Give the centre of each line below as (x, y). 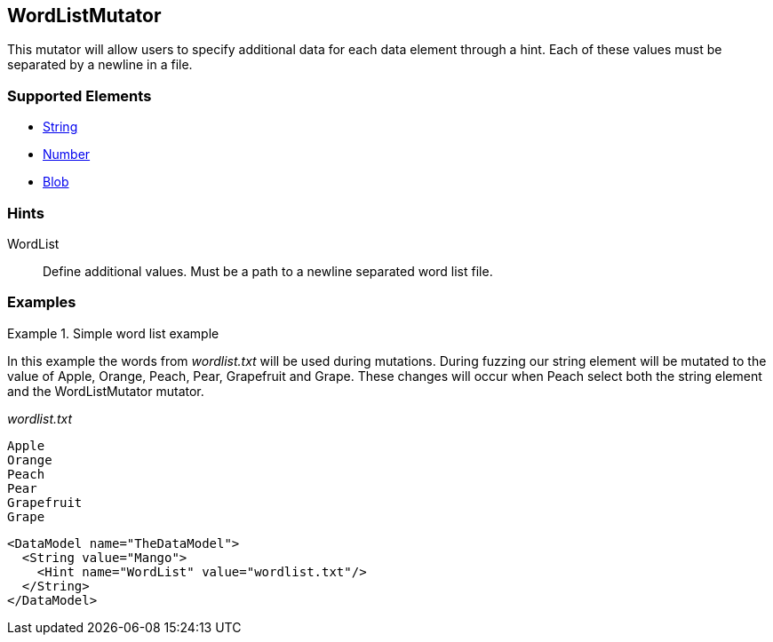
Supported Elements (80, 95)
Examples (42, 302)
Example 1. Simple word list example (113, 333)
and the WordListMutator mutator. (106, 391)
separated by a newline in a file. (100, 65)
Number (67, 155)
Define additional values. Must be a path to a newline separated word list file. (268, 271)
